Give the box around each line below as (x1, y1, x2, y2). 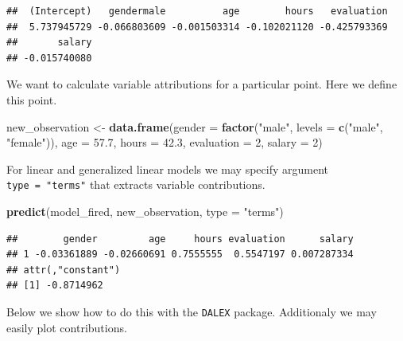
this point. (6, 91, 57, 108)
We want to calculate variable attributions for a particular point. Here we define (6, 76, 397, 92)
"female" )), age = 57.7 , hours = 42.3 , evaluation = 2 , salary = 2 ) (6, 134, 323, 151)
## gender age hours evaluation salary (6, 233, 354, 245)
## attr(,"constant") (6, 264, 121, 276)
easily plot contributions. (6, 319, 127, 335)
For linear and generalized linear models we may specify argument (6, 160, 328, 177)
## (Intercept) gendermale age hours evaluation (6, 6, 388, 17)
